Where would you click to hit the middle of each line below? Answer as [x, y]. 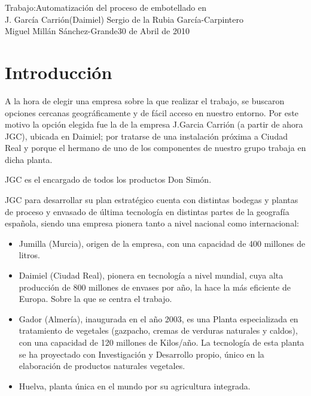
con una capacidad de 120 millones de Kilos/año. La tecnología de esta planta [161, 342]
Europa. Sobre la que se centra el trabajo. [95, 299]
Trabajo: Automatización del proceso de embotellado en [106, 7]
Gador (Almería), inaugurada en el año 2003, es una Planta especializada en [158, 318]
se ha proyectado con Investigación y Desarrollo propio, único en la [141, 354]
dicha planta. [29, 159]
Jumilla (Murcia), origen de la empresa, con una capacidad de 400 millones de [162, 243]
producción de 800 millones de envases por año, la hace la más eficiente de [155, 287]
